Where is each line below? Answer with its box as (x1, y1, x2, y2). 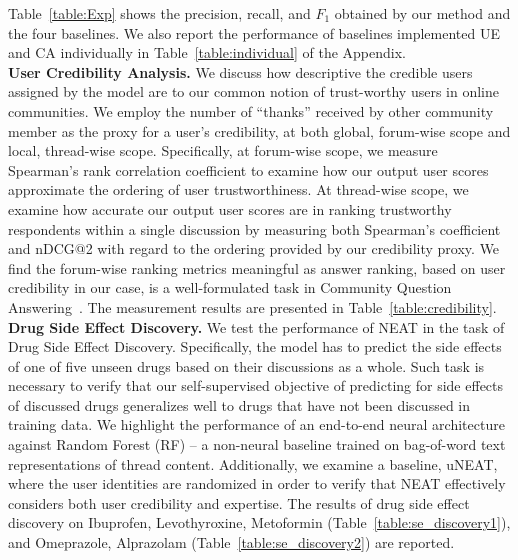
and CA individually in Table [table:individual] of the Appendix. (8, 42, 406, 63)
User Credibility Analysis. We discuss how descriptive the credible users (8, 61, 473, 82)
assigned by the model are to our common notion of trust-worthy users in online (8, 81, 499, 102)
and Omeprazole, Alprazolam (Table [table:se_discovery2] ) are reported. (8, 532, 455, 553)
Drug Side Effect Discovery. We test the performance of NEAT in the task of (8, 316, 505, 337)
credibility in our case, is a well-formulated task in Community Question (8, 277, 452, 298)
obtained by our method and (334, 3, 511, 23)
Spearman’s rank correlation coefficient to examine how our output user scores (8, 159, 489, 180)
